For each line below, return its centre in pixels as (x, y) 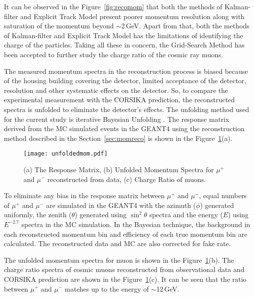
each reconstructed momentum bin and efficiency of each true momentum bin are (126, 234)
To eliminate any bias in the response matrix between (84, 195)
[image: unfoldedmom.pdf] (66, 154)
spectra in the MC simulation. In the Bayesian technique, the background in (136, 224)
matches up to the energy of (107, 288)
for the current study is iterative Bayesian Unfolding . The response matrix (117, 119)
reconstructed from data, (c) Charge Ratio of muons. (127, 179)
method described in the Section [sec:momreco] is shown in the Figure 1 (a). (118, 138)
